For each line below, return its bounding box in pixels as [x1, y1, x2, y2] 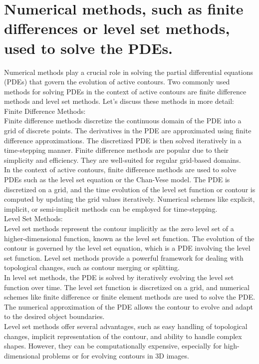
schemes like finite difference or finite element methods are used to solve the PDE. [4, 292, 256, 302]
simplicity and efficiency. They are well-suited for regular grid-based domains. [4, 154, 241, 165]
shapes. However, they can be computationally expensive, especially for [4, 341, 222, 351]
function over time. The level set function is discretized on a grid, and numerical [4, 282, 250, 292]
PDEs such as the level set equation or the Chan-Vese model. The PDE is [4, 174, 230, 185]
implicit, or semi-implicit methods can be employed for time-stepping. [4, 203, 218, 214]
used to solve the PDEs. [4, 37, 173, 58]
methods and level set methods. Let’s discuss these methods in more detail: [4, 96, 234, 106]
